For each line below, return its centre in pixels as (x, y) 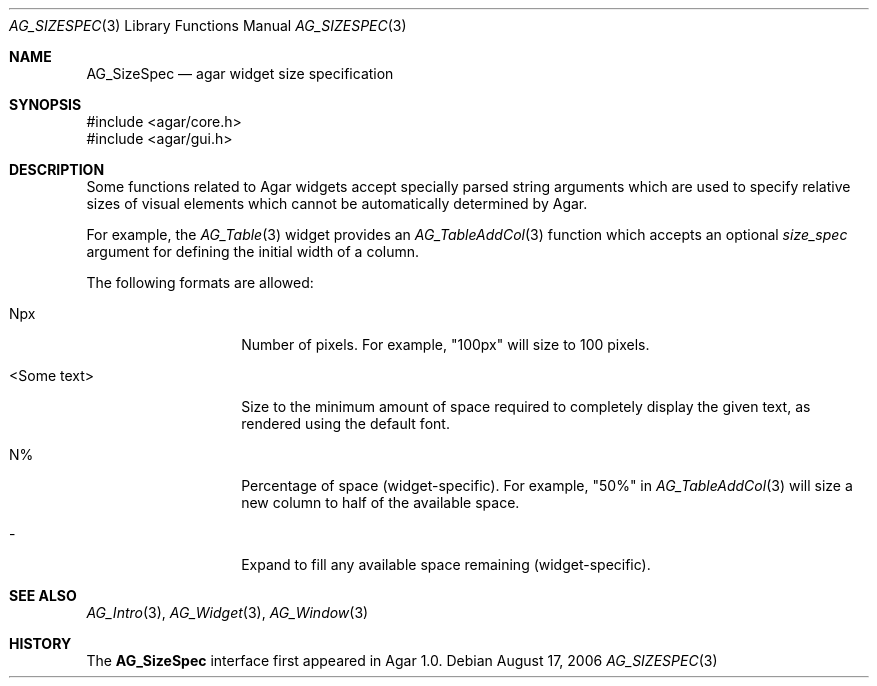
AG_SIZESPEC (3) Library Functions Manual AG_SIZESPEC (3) (208, 25)
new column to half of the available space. (380, 502)
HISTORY (40, 643)
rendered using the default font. (345, 423)
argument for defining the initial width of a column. (253, 251)
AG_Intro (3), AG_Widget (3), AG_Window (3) (227, 612)
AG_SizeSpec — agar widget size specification (240, 73)
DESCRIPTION (57, 169)
